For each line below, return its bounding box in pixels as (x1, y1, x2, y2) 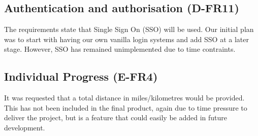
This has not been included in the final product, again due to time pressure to (4, 102, 247, 113)
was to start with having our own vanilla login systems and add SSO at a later (4, 33, 249, 44)
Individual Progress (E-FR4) (4, 69, 158, 84)
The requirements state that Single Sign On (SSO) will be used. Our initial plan (4, 24, 254, 35)
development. (4, 122, 45, 132)
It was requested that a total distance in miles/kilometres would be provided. (4, 92, 245, 103)
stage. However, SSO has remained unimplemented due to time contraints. (4, 44, 236, 54)
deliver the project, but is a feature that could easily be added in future (4, 112, 228, 123)
